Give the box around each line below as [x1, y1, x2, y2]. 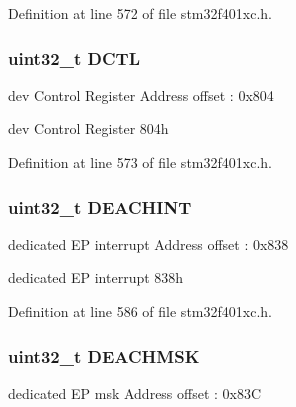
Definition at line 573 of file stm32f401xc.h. [8, 152, 272, 172]
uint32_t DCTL [8, 45, 140, 70]
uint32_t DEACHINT [8, 194, 192, 219]
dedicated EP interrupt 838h [8, 267, 184, 288]
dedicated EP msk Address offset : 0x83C [8, 382, 262, 403]
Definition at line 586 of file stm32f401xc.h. [8, 301, 272, 321]
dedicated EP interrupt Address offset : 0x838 [8, 233, 289, 254]
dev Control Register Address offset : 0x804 [8, 84, 274, 105]
